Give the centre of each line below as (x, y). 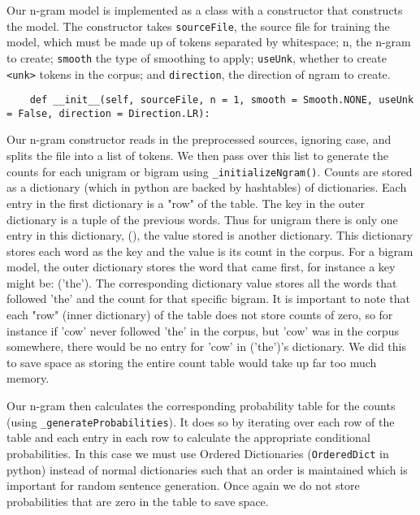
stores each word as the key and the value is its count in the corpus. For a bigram (210, 251)
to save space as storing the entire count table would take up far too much (192, 362)
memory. (28, 378)
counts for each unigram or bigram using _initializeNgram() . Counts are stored (210, 171)
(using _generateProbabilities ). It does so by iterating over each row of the (201, 421)
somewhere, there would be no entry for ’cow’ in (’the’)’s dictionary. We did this (206, 346)
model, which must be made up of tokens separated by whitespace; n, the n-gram (209, 42)
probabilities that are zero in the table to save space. (138, 501)
